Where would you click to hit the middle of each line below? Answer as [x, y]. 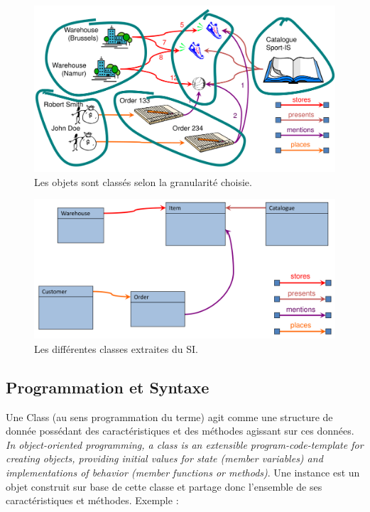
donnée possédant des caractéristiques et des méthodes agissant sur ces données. [180, 431]
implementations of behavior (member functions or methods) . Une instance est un [183, 472]
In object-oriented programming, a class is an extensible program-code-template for [185, 444]
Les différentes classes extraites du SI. [116, 348]
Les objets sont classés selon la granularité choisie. [143, 181]
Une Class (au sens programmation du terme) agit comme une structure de [169, 416]
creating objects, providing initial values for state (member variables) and [164, 458]
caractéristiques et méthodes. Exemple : [92, 500]
